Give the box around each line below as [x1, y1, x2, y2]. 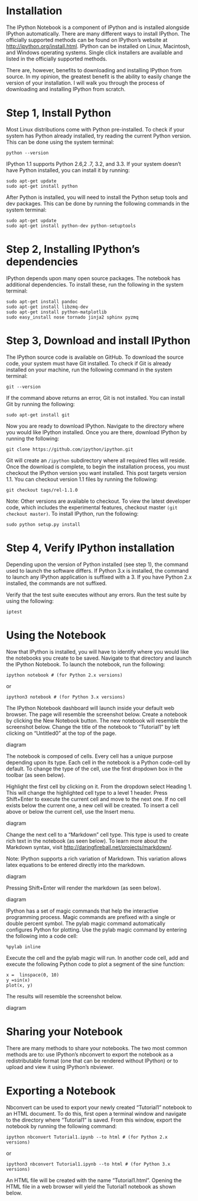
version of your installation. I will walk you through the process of [6, 79, 165, 86]
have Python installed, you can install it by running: [6, 166, 130, 174]
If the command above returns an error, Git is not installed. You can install [6, 394, 185, 401]
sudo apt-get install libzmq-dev [6, 304, 89, 310]
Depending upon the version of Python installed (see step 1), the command [6, 561, 189, 568]
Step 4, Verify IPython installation [6, 541, 175, 554]
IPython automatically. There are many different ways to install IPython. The [6, 30, 190, 37]
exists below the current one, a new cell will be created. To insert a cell [6, 801, 179, 809]
